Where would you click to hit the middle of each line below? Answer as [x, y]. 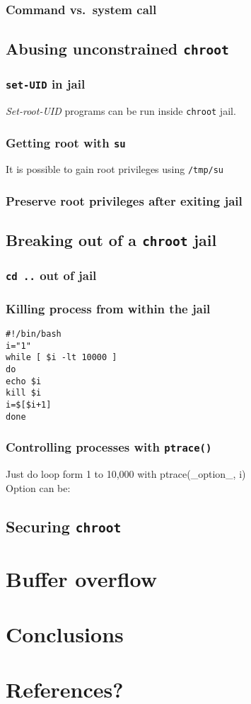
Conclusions [65, 634]
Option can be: [38, 487]
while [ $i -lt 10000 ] [62, 358]
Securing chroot [64, 526]
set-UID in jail [46, 84]
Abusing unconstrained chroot [117, 49]
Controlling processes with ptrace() [109, 447]
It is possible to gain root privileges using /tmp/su [115, 169]
